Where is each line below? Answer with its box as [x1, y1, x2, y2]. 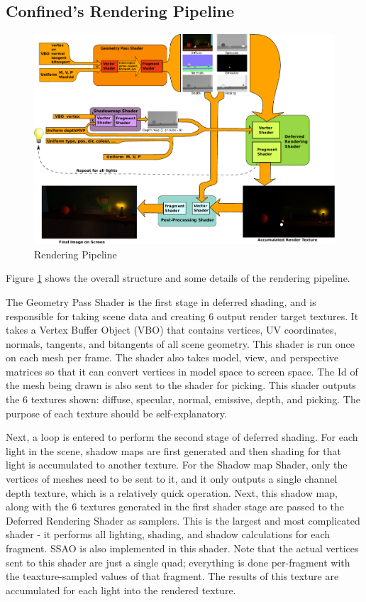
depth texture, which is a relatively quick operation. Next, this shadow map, [6, 485, 338, 500]
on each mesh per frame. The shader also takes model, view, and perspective [6, 350, 339, 365]
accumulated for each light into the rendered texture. [6, 582, 236, 597]
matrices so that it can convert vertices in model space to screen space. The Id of [6, 363, 358, 378]
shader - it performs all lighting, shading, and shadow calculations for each [6, 527, 331, 542]
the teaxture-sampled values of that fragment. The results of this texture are [6, 569, 339, 584]
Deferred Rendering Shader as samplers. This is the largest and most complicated [6, 513, 360, 527]
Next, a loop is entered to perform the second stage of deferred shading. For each [6, 429, 358, 444]
